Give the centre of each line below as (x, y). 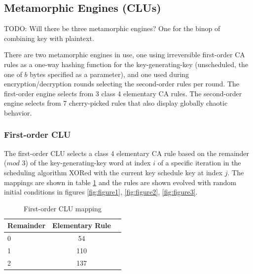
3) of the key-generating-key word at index (86, 163)
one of (13, 74)
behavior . (18, 112)
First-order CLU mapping (63, 208)
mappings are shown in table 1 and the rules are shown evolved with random (120, 182)
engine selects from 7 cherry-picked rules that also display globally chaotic (116, 103)
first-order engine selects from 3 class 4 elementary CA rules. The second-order (123, 93)
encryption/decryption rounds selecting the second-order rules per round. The (122, 84)
